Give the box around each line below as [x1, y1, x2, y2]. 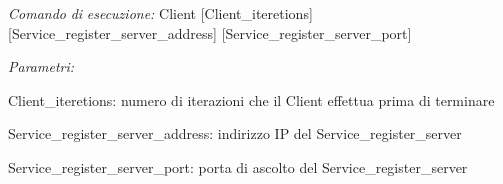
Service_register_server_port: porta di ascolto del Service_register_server [8, 156, 468, 177]
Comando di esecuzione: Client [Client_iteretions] [8, 3, 313, 23]
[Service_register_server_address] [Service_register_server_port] [8, 22, 412, 43]
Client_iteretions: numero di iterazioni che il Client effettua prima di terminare [8, 89, 495, 110]
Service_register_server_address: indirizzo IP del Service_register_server [8, 123, 462, 144]
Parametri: [8, 56, 75, 77]
